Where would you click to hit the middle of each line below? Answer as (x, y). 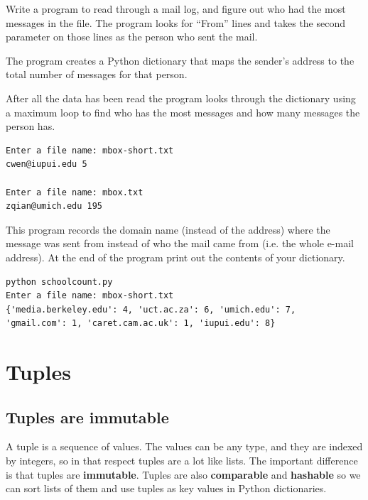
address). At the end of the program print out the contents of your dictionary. (175, 257)
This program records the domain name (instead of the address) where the (168, 229)
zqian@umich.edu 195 (54, 206)
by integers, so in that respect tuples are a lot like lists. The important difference (182, 461)
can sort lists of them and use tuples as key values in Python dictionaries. (166, 488)
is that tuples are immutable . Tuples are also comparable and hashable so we (183, 474)
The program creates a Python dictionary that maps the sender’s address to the (180, 60)
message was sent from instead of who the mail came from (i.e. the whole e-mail (180, 243)
